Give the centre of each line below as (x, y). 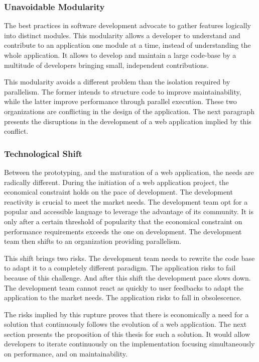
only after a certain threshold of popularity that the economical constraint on (123, 221)
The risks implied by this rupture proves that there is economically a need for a (126, 314)
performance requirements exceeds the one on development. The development (123, 231)
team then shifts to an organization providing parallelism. (93, 241)
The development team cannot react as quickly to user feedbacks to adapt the (124, 287)
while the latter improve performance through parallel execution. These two (120, 101)
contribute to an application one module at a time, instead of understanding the (127, 45)
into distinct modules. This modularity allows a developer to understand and (122, 35)
